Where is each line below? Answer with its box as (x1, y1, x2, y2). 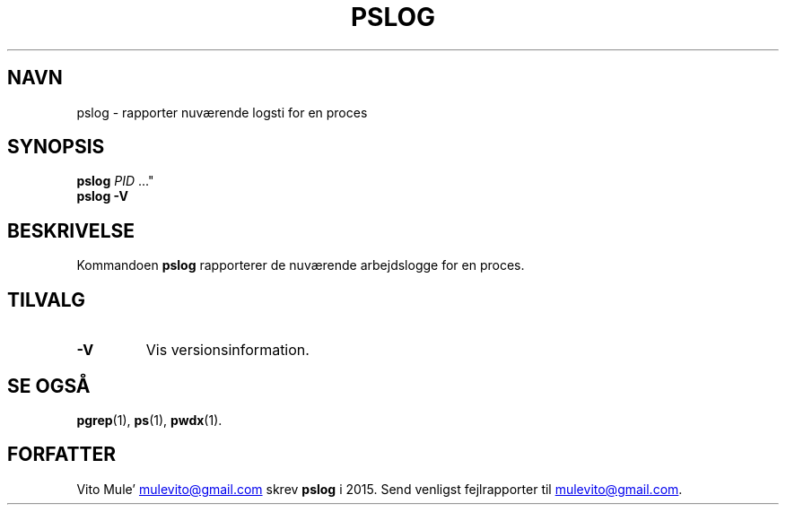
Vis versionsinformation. (145, 341, 310, 360)
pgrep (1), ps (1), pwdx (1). (76, 412, 223, 428)
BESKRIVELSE (7, 219, 135, 242)
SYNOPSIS (7, 135, 105, 159)
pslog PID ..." (76, 173, 154, 189)
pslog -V (76, 188, 128, 204)
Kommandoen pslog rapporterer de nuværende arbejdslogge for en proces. (76, 257, 525, 273)
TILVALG (7, 288, 85, 311)
